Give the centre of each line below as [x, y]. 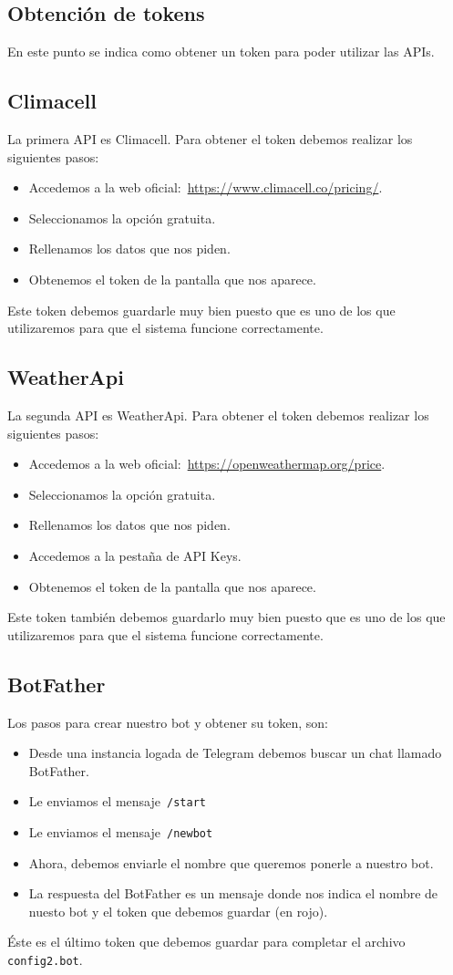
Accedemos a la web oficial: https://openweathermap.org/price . [207, 464]
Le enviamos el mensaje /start [117, 801]
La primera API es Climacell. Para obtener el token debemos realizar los [210, 139]
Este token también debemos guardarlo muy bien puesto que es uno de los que [226, 617]
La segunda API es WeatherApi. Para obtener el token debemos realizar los [218, 415]
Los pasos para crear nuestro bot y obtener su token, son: [168, 722]
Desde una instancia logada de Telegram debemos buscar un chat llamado [235, 753]
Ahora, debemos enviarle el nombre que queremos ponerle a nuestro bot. [231, 862]
